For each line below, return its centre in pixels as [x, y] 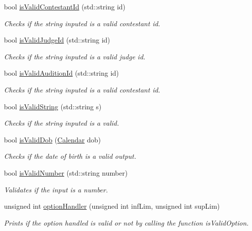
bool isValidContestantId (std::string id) [65, 6]
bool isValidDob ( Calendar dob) [52, 139]
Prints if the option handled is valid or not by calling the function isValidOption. [126, 222]
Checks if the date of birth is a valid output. [70, 156]
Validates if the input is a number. [56, 189]
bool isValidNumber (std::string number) [66, 172]
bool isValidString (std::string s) [53, 106]
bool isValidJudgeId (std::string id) [57, 40]
